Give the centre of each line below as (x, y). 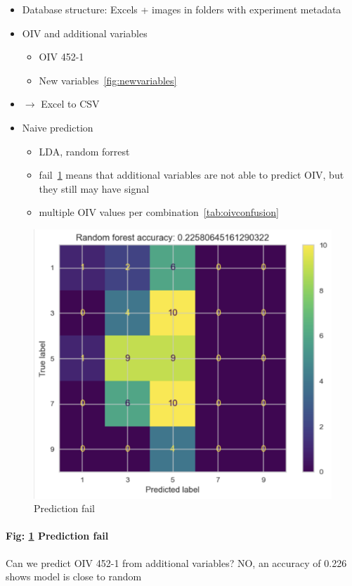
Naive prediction (58, 127)
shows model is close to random (74, 577)
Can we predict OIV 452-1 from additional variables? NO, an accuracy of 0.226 (176, 562)
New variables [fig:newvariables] (108, 80)
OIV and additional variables (85, 33)
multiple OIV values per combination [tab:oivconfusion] (159, 212)
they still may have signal (94, 188)
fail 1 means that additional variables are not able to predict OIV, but (191, 175)
